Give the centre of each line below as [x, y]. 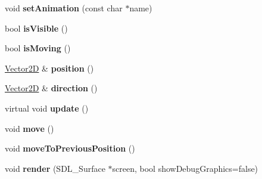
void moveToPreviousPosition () [70, 148]
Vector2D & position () [49, 68]
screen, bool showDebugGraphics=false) [185, 168]
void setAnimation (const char [64, 8]
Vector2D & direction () [51, 88]
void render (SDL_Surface [55, 168]
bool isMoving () [38, 48]
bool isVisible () [36, 28]
